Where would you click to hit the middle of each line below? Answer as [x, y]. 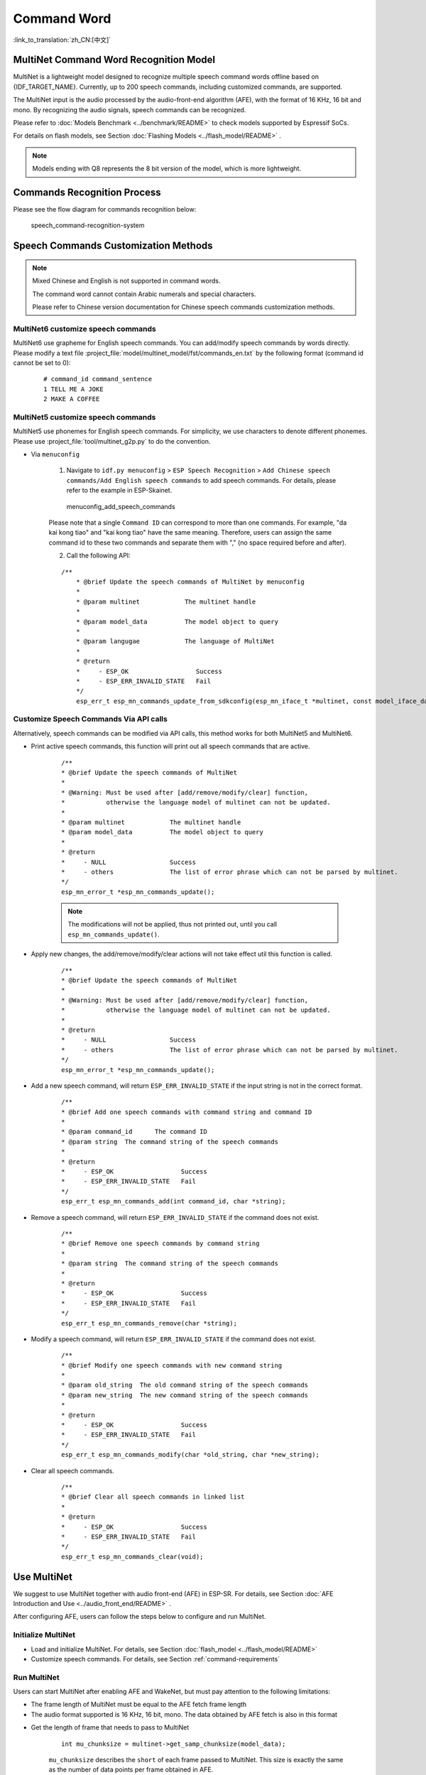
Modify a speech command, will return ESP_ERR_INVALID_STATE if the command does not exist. [173, 1339]
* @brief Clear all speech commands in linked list [153, 1497]
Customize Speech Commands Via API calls [91, 719]
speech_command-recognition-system [88, 225]
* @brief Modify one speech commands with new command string [172, 1365]
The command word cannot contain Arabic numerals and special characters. [144, 294]
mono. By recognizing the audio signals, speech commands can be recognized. [130, 109]
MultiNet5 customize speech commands [84, 417]
